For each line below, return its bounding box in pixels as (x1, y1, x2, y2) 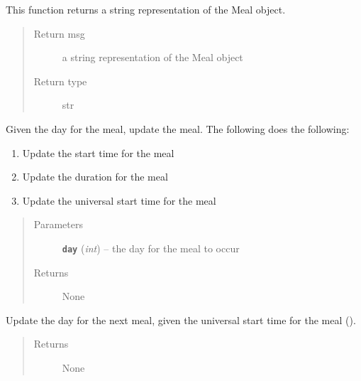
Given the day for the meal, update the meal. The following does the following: (6, 121, 350, 136)
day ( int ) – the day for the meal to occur (62, 240, 240, 255)
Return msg (33, 26, 85, 41)
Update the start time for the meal (22, 145, 174, 160)
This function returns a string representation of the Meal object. (6, 2, 286, 16)
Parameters (33, 217, 83, 232)
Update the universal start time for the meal (22, 193, 216, 208)
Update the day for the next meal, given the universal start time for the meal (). (6, 312, 356, 327)
